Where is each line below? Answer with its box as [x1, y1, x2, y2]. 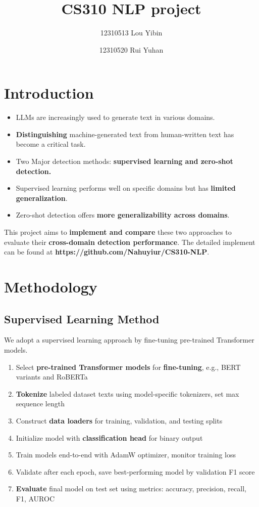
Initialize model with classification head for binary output [16, 432, 203, 443]
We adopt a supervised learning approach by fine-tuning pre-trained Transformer [4, 334, 254, 345]
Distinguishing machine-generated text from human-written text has [16, 129, 234, 139]
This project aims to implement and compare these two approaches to [4, 227, 232, 237]
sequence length [16, 398, 65, 409]
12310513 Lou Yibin [100, 27, 163, 38]
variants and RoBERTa [16, 371, 88, 382]
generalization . [16, 192, 68, 203]
